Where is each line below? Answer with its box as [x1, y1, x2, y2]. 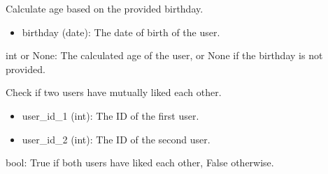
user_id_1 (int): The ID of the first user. [22, 108, 199, 122]
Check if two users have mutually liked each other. [6, 85, 222, 100]
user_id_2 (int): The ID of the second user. [22, 132, 211, 146]
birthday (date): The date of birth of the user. [22, 24, 220, 39]
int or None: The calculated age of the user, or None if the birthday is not [6, 48, 323, 63]
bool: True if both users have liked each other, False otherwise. [6, 155, 274, 170]
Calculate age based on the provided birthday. [6, 1, 204, 15]
